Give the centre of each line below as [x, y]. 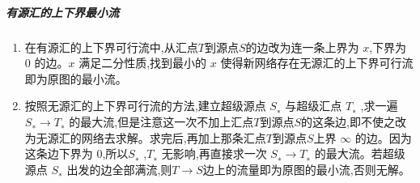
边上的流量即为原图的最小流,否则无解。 [306, 169]
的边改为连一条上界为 [302, 47]
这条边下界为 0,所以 [76, 153]
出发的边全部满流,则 [119, 169]
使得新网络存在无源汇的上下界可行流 [317, 63]
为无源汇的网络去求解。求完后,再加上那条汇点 [145, 137]
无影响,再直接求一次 [214, 153]
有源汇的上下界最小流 [62, 12]
